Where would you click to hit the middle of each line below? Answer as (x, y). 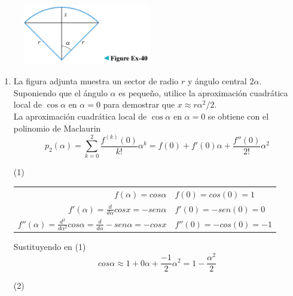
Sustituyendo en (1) (50, 247)
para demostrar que (139, 104)
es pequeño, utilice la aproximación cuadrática (203, 92)
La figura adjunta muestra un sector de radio (96, 81)
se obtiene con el (238, 116)
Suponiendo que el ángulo (60, 92)
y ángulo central (217, 81)
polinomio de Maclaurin (57, 128)
